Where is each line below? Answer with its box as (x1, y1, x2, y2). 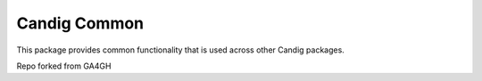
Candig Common (16, 13, 145, 33)
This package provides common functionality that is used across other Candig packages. (16, 45, 345, 55)
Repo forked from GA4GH (16, 61, 112, 71)
